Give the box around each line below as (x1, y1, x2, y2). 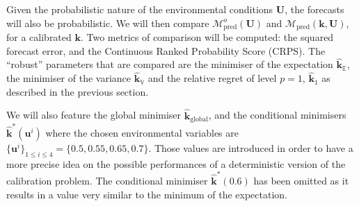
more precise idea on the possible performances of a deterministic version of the (6, 156, 346, 171)
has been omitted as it (253, 173, 349, 187)
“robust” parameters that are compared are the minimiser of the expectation (6, 57, 333, 71)
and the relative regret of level (147, 71, 277, 85)
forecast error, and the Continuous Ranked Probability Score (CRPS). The (6, 43, 326, 58)
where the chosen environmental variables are (45, 125, 239, 139)
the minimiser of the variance (6, 71, 131, 85)
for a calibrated (6, 30, 72, 44)
